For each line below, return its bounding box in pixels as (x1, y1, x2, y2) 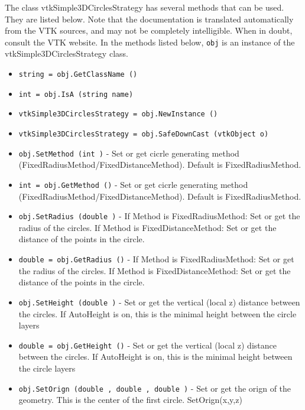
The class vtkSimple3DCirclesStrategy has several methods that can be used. (5, 1, 284, 13)
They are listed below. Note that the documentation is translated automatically (5, 12, 294, 25)
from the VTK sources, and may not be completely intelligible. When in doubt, (5, 24, 293, 37)
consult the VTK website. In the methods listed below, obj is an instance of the (5, 35, 295, 48)
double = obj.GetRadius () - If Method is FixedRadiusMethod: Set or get (18, 253, 294, 265)
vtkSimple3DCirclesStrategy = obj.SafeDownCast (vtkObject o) (18, 130, 269, 138)
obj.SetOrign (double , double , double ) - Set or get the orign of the (18, 382, 291, 394)
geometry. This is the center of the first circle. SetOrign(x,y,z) (18, 393, 242, 406)
